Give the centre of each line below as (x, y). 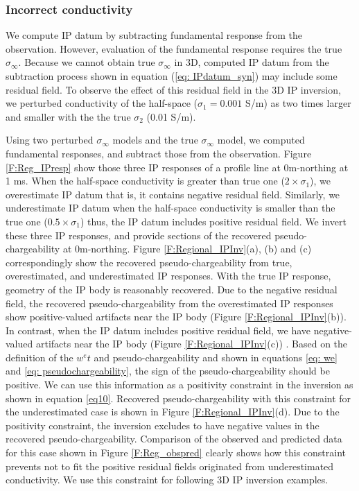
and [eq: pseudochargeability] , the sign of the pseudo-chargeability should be (168, 371)
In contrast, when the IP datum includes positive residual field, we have (158, 330)
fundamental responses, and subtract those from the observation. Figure (159, 153)
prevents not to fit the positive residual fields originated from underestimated (170, 466)
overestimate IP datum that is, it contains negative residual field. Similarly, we (173, 194)
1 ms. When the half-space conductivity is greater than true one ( (145, 181)
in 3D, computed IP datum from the (252, 62)
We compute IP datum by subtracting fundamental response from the (154, 35)
